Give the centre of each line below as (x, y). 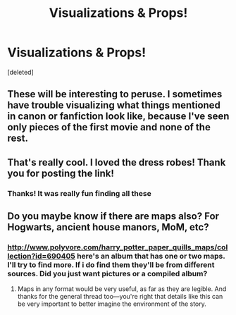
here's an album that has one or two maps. (151, 256)
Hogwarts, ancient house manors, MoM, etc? (108, 227)
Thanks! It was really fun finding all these (79, 193)
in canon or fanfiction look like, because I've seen (118, 117)
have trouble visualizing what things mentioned (114, 105)
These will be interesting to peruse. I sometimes (115, 94)
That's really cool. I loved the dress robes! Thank (117, 162)
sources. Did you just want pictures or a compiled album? (107, 273)
